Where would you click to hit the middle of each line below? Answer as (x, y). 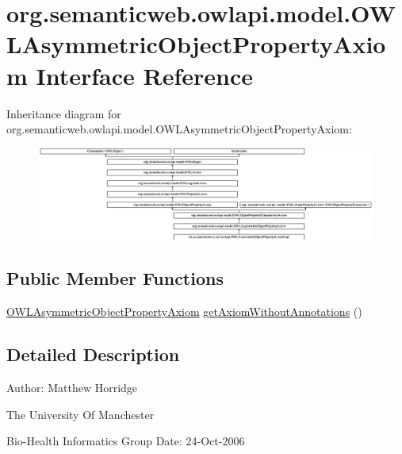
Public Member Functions (115, 278)
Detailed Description (93, 354)
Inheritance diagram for (64, 113)
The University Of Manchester (80, 414)
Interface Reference (145, 75)
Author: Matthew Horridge (72, 387)
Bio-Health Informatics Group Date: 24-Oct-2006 (126, 441)
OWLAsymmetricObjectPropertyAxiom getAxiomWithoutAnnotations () (184, 312)
